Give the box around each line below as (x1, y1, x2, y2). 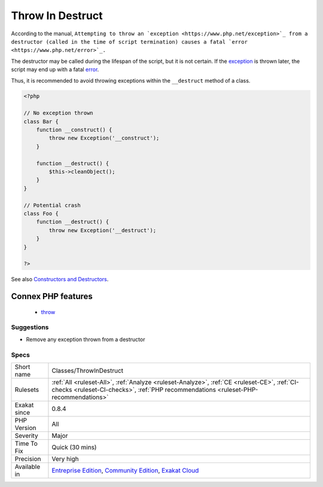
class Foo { (23, 210, 59, 217)
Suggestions (11, 323, 49, 331)
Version (14, 424, 36, 432)
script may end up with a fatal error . (11, 66, 99, 73)
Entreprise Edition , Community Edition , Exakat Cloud (51, 466, 199, 474)
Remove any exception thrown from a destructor (26, 336, 145, 343)
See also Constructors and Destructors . (11, 276, 109, 283)
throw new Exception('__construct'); (48, 135, 160, 142)
